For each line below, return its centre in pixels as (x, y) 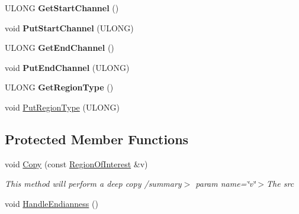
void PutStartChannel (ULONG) (69, 27)
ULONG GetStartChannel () (62, 8)
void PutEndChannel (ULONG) (67, 67)
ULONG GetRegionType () (59, 87)
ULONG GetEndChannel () (60, 48)
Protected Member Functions (97, 139)
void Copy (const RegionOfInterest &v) (76, 163)
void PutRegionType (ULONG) (62, 107)
